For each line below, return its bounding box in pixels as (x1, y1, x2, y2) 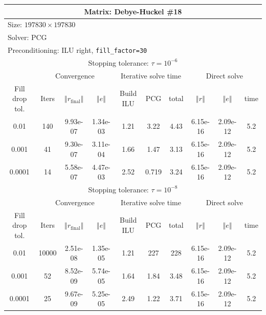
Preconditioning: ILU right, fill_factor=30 (8, 45, 147, 55)
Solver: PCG (8, 32, 47, 43)
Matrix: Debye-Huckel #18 (84, 6, 182, 16)
